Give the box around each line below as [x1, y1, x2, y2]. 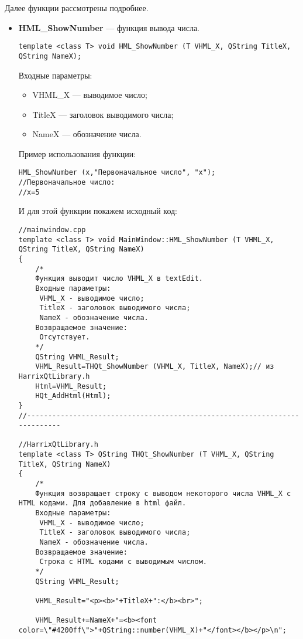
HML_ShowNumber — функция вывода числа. [18, 21, 199, 33]
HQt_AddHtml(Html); [35, 392, 111, 400]
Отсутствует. [39, 333, 90, 342]
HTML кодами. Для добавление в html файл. [18, 499, 187, 508]
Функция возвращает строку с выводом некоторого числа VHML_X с [35, 489, 291, 498]
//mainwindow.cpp [18, 226, 86, 234]
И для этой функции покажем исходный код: [18, 205, 178, 217]
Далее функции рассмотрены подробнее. [5, 2, 149, 13]
